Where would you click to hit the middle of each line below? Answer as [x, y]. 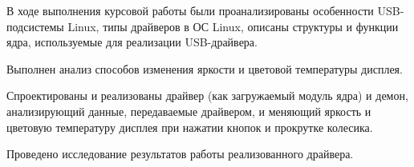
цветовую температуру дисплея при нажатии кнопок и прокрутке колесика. [190, 127]
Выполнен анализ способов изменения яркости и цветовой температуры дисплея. [205, 68]
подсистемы [35, 26]
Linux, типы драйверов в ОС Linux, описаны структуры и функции [233, 26]
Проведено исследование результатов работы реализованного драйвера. [180, 154]
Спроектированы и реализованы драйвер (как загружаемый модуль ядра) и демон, [207, 95]
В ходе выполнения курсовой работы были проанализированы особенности [190, 10]
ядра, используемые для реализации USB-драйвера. [132, 42]
